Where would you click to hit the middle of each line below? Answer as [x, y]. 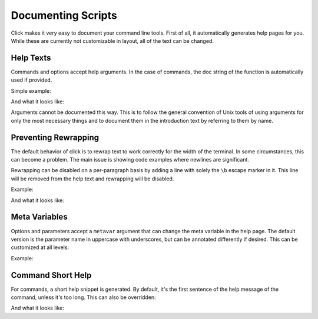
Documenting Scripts [64, 15]
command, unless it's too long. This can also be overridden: [83, 297]
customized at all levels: [40, 247]
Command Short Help [51, 275]
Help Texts [31, 58]
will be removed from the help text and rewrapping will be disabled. [92, 179]
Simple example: [31, 90]
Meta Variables [39, 217]
